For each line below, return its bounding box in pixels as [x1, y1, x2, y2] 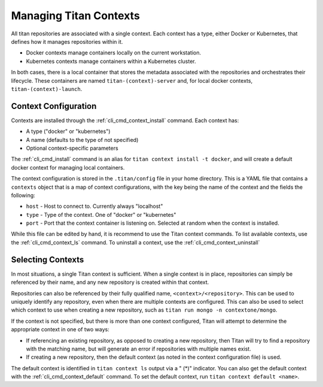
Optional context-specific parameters [26, 144, 119, 152]
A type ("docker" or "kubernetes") [26, 128, 111, 135]
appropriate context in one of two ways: [11, 326, 110, 333]
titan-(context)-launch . [11, 85, 83, 92]
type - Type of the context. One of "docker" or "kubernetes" [26, 211, 176, 218]
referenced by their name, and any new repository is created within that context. [11, 279, 209, 286]
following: [11, 192, 35, 199]
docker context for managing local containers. [11, 164, 125, 171]
